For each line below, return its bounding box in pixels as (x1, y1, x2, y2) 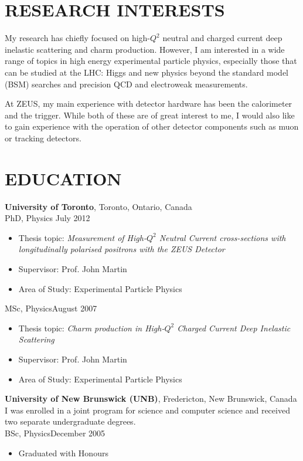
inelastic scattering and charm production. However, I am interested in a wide (5, 43, 285, 55)
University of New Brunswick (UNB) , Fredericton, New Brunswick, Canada (5, 392, 297, 405)
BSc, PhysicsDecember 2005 (5, 426, 105, 439)
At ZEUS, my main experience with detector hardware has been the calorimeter (5, 97, 292, 110)
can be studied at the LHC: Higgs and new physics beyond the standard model (5, 66, 289, 78)
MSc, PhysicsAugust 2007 (5, 302, 97, 314)
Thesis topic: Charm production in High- (18, 321, 165, 334)
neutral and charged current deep (162, 32, 282, 44)
